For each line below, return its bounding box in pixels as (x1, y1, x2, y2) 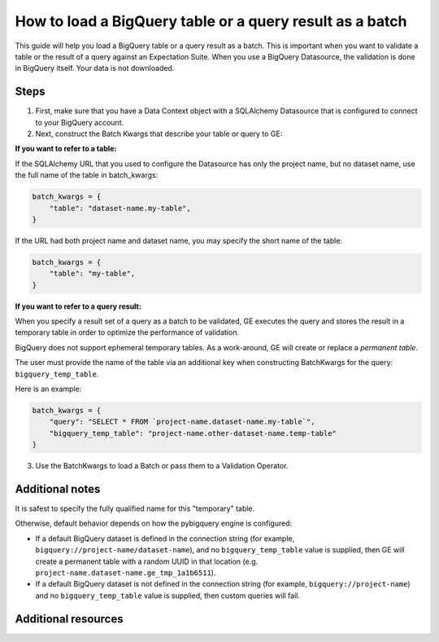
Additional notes (15, 482, 101, 496)
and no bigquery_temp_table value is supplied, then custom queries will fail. (35, 591, 301, 600)
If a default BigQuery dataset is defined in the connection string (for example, (35, 534, 295, 543)
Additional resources (15, 612, 124, 626)
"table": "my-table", (49, 269, 136, 279)
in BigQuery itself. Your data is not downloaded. (15, 64, 175, 73)
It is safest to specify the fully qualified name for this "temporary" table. (15, 503, 255, 513)
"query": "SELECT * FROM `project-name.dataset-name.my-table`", (49, 417, 315, 427)
